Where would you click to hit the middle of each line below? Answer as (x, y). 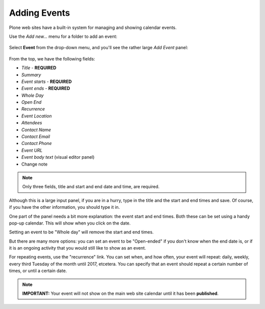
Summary (31, 75)
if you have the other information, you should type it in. (65, 207)
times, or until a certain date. (38, 271)
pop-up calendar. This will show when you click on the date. (70, 223)
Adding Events (40, 13)
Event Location (37, 116)
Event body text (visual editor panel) (58, 157)
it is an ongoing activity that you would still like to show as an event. (78, 248)
